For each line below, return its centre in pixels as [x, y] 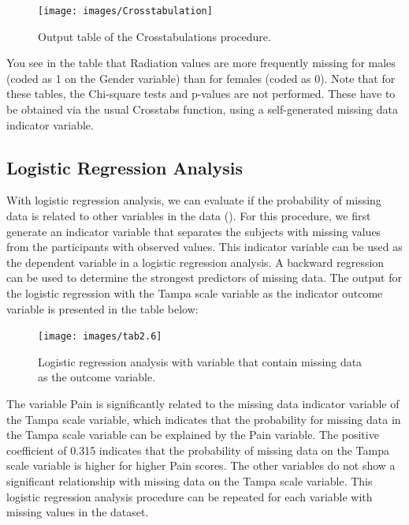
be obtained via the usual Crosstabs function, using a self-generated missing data [202, 109]
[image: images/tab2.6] [100, 337]
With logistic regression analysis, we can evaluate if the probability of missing [194, 200]
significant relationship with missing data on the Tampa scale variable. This [190, 480]
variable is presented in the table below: [102, 308]
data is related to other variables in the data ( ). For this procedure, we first [189, 216]
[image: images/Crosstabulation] [125, 11]
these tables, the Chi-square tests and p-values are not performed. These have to [201, 94]
